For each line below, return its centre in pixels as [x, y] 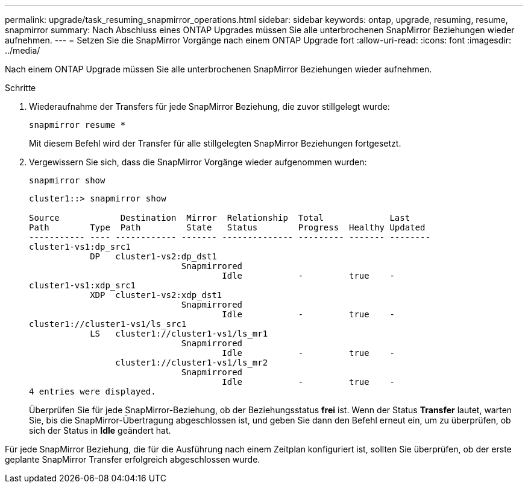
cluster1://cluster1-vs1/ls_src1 [108, 324]
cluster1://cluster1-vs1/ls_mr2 [192, 363]
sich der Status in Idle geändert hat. [100, 430]
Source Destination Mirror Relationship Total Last [220, 218]
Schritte [20, 88]
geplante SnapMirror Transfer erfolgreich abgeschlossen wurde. [133, 459]
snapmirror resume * [77, 125]
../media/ [23, 50]
